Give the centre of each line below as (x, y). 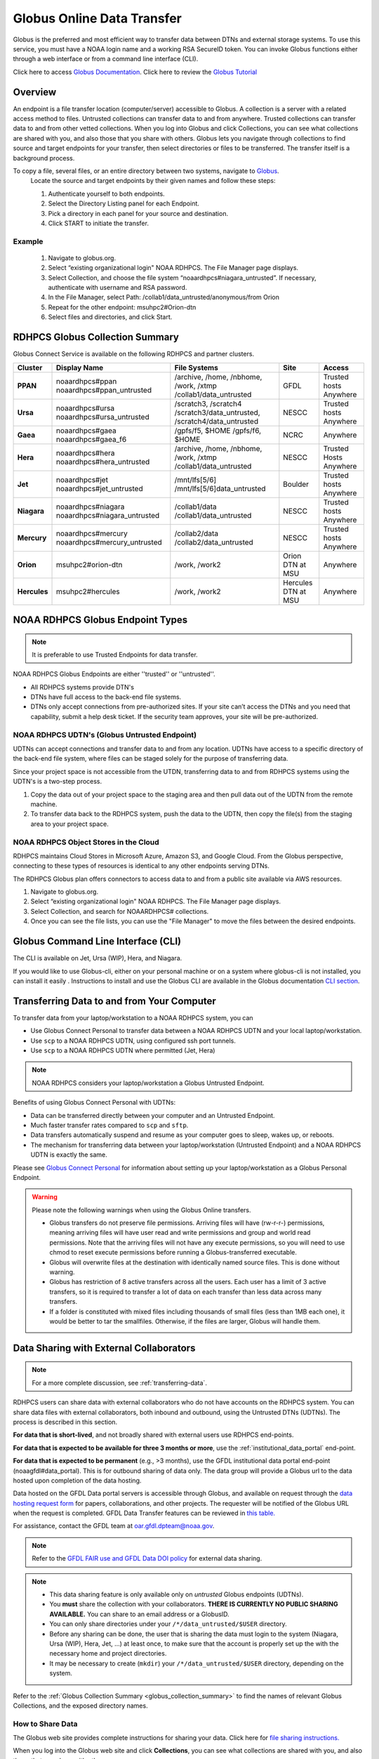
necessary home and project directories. (108, 1653)
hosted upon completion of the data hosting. (77, 1480)
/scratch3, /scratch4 (208, 403)
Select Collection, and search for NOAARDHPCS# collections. (120, 911)
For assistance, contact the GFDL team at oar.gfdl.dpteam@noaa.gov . (114, 1526)
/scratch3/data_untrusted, (217, 412)
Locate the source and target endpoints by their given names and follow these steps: (153, 181)
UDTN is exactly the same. (69, 1155)
